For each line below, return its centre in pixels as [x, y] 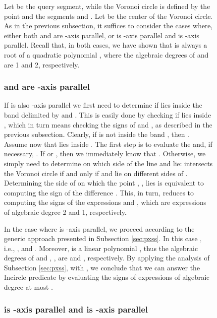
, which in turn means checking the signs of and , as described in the [108, 124]
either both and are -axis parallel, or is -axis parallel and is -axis [102, 35]
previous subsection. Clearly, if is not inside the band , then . [97, 134]
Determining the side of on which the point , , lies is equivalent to [104, 183]
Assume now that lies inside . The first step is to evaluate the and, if [108, 144]
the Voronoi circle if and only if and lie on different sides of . [96, 173]
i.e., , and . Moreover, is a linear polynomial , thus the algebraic [101, 248]
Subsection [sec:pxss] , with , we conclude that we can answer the [102, 267]
